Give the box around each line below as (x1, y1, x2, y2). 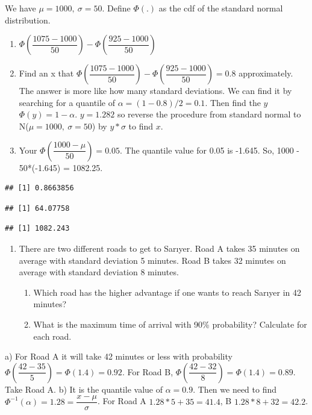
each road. (33, 329, 72, 342)
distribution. (5, 13, 51, 26)
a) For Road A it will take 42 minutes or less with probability (5, 350, 232, 363)
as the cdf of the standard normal (158, 2, 283, 14)
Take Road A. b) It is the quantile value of (5, 382, 163, 395)
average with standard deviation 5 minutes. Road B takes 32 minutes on (19, 254, 286, 266)
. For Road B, (122, 365, 173, 378)
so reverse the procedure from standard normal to (117, 108, 301, 120)
